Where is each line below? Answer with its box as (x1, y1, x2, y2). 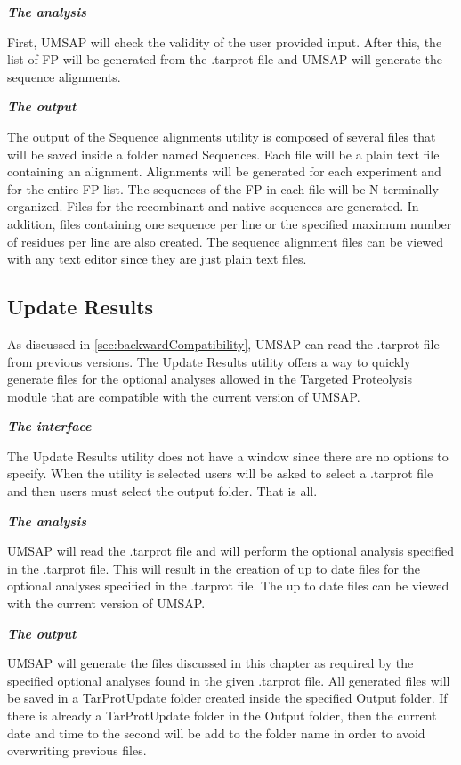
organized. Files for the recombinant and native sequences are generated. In (7, 197, 419, 216)
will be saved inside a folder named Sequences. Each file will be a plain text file (7, 144, 440, 163)
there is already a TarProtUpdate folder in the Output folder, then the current (7, 706, 437, 725)
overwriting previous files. (7, 741, 147, 760)
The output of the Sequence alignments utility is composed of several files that (7, 126, 436, 145)
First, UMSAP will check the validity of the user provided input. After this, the (7, 32, 442, 51)
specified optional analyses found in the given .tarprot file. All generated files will (7, 671, 450, 689)
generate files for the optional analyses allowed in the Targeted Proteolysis (7, 370, 412, 388)
